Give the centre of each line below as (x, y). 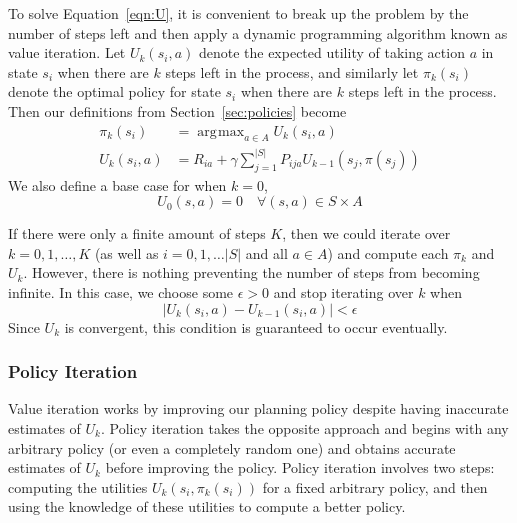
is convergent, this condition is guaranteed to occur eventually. (256, 326)
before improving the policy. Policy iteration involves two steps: (300, 467)
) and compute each (388, 252)
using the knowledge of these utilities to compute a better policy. (207, 506)
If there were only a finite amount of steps (137, 233)
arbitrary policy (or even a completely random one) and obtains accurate (232, 447)
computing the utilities (78, 486)
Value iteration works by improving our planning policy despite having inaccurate (258, 408)
